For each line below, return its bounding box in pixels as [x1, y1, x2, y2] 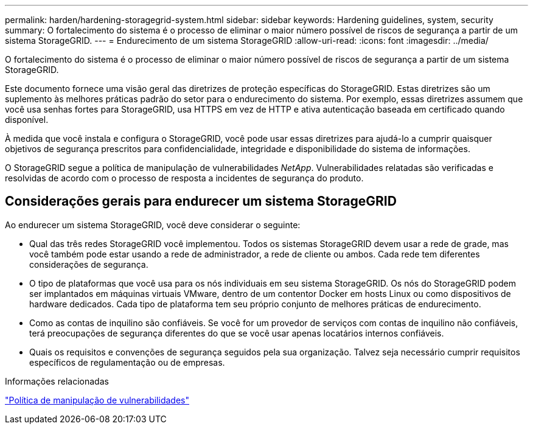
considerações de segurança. [29, 259, 148, 270]
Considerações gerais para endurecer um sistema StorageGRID [5, 194, 397, 209]
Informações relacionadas [5, 375, 109, 386]
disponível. [5, 114, 49, 125]
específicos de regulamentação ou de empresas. [29, 357, 225, 368]
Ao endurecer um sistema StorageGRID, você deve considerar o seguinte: [5, 219, 301, 230]
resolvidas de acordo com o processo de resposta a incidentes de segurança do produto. [5, 173, 364, 183]
